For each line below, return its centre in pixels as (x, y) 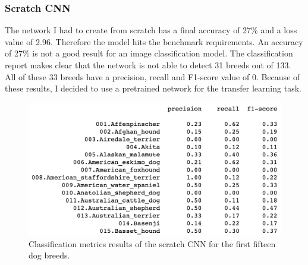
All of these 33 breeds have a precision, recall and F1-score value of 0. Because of (153, 76)
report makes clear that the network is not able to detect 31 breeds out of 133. (148, 65)
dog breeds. (49, 255)
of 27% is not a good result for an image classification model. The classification (149, 53)
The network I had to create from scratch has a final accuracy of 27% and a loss (151, 30)
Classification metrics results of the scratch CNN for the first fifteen (152, 243)
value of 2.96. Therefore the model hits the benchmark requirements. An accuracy (154, 41)
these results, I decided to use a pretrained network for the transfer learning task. (153, 88)
